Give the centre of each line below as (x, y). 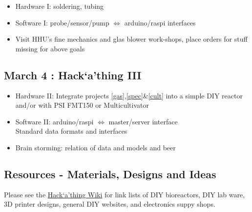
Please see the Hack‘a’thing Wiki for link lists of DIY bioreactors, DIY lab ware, (125, 194)
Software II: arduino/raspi (54, 121)
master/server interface (143, 121)
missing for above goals (50, 48)
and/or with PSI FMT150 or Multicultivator (82, 105)
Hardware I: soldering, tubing (60, 6)
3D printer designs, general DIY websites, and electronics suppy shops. (110, 204)
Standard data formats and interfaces (71, 131)
